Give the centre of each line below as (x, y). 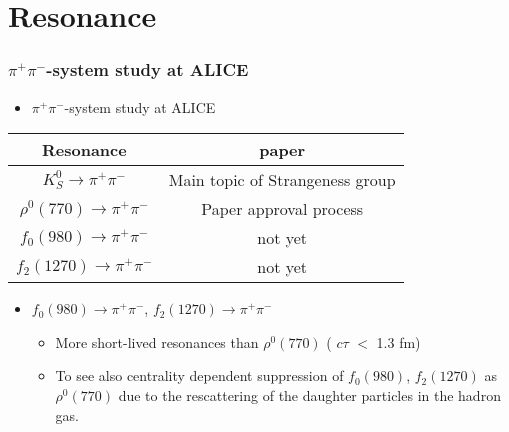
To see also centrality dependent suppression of (199, 375)
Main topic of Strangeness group (282, 180)
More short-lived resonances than (157, 341)
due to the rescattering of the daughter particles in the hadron (309, 394)
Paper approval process (282, 209)
